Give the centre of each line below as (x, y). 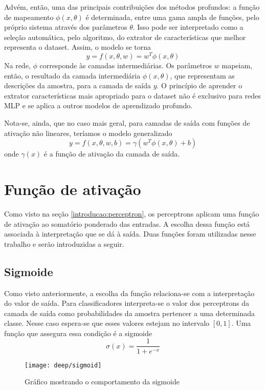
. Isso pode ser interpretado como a (188, 27)
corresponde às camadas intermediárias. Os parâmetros (126, 65)
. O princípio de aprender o (200, 85)
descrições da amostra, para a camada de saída (78, 85)
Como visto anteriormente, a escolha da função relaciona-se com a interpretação (129, 293)
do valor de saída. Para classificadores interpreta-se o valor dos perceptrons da (127, 303)
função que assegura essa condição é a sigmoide (78, 333)
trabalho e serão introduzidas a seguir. (64, 243)
